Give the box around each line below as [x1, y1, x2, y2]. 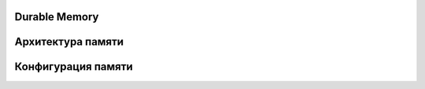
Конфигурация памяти [14, 60, 133, 73]
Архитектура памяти [14, 35, 124, 48]
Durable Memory [14, 10, 99, 23]
